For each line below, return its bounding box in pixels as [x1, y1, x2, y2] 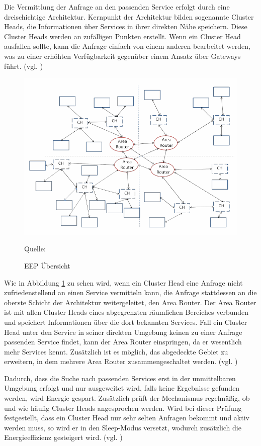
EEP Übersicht [24, 260, 70, 271]
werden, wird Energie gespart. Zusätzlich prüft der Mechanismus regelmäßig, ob [4, 393, 250, 403]
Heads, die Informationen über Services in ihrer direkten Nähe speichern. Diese [4, 21, 247, 32]
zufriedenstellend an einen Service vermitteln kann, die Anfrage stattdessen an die [4, 287, 257, 298]
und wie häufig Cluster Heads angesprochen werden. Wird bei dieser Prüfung [4, 402, 242, 413]
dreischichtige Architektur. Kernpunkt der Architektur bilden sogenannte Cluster [4, 11, 254, 22]
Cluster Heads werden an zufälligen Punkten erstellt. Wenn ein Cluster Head [4, 31, 241, 41]
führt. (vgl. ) [4, 60, 43, 71]
